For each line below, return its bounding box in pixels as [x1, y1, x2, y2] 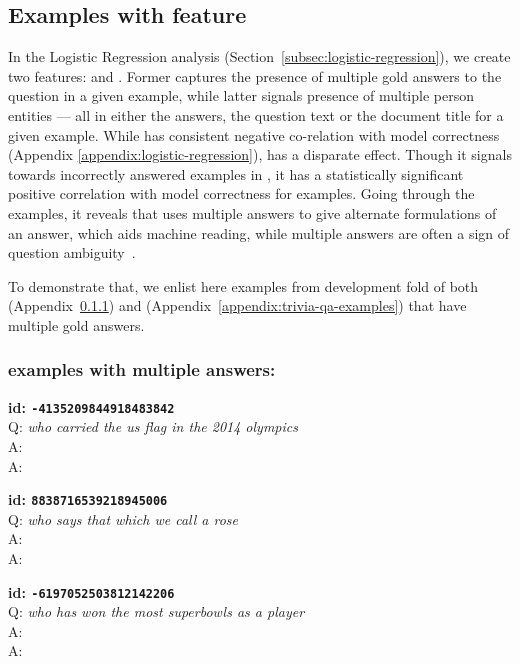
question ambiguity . [8, 242, 136, 263]
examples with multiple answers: [8, 357, 276, 382]
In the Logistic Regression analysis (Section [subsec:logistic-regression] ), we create [8, 46, 511, 67]
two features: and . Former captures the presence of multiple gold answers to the [8, 65, 502, 86]
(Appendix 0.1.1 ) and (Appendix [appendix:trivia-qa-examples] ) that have [8, 295, 467, 316]
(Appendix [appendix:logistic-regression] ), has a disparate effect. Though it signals [8, 144, 512, 165]
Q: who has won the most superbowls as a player [8, 601, 305, 622]
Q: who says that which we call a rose [8, 508, 239, 529]
